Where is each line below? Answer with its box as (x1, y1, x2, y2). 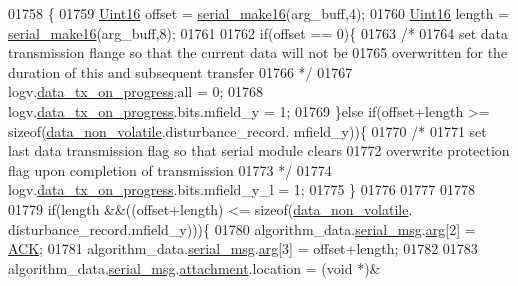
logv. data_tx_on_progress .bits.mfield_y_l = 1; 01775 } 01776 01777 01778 (8, 179, 476, 200)
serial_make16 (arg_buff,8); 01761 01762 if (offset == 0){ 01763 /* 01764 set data (8, 22, 509, 43)
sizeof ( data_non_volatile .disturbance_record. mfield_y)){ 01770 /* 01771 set (8, 120, 487, 141)
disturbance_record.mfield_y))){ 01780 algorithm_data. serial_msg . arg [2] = (8, 218, 476, 239)
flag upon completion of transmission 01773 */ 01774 (8, 159, 332, 180)
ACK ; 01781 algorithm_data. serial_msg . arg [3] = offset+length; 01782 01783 (8, 238, 478, 259)
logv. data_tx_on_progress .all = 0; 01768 (8, 81, 264, 102)
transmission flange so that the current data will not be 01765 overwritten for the (8, 42, 508, 63)
